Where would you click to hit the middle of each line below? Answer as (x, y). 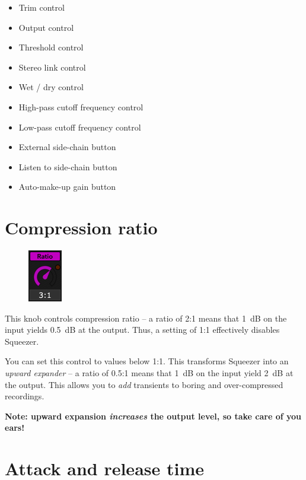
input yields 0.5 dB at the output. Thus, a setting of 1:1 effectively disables (142, 330)
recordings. (25, 396)
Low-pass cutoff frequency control (80, 127)
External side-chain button (67, 147)
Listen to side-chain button (68, 166)
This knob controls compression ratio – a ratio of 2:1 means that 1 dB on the (146, 318)
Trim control (42, 7)
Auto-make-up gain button (67, 187)
